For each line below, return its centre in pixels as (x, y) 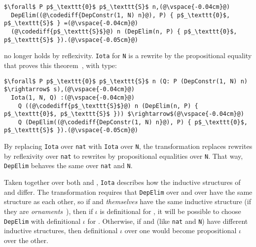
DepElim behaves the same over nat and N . (68, 165)
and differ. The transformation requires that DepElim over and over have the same (128, 192)
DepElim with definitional (42, 221)
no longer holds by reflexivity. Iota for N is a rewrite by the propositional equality (128, 55)
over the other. (26, 240)
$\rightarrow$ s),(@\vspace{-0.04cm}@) (69, 89)
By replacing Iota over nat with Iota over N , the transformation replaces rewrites (128, 146)
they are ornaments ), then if (49, 211)
